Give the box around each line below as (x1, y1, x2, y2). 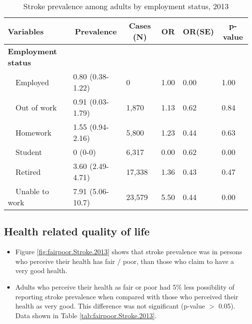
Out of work (16, 101, 57, 113)
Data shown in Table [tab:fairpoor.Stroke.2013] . (15, 310, 157, 320)
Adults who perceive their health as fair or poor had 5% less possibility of (15, 281, 235, 292)
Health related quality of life (4, 224, 150, 239)
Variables (8, 25, 44, 37)
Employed (16, 76, 49, 88)
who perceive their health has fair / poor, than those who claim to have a (15, 256, 234, 266)
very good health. (15, 265, 67, 276)
